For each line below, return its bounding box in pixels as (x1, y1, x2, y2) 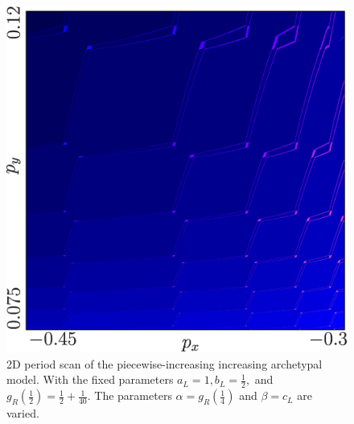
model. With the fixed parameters (6, 371, 174, 388)
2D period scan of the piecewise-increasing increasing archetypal (6, 355, 323, 372)
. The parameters (87, 387, 172, 404)
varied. (6, 405, 39, 422)
